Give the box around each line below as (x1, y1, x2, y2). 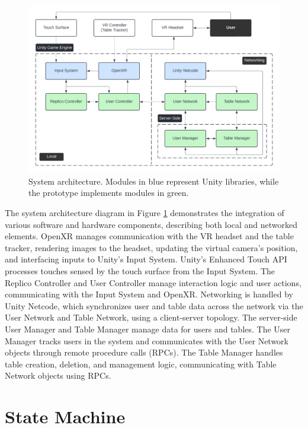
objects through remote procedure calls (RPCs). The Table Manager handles (5, 346, 283, 359)
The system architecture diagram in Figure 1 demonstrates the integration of (5, 207, 284, 218)
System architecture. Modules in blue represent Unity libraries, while (28, 175, 279, 187)
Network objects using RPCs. (5, 369, 111, 382)
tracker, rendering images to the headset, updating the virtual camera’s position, (5, 241, 298, 253)
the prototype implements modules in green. (28, 186, 189, 199)
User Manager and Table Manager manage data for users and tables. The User (5, 322, 291, 335)
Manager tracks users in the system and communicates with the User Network (5, 334, 288, 347)
